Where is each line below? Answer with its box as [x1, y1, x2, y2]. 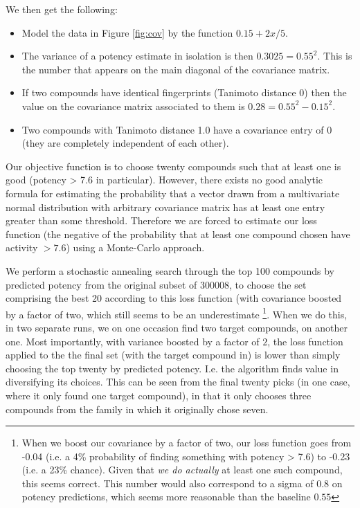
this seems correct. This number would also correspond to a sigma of [21, 475, 314, 490]
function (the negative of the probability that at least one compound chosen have [6, 226, 350, 241]
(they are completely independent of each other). [21, 136, 229, 150]
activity [6, 240, 38, 255]
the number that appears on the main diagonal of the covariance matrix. [21, 62, 330, 76]
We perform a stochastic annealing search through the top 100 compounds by [6, 263, 334, 278]
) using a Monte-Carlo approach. [66, 240, 205, 255]
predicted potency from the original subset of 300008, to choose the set [6, 277, 307, 291]
